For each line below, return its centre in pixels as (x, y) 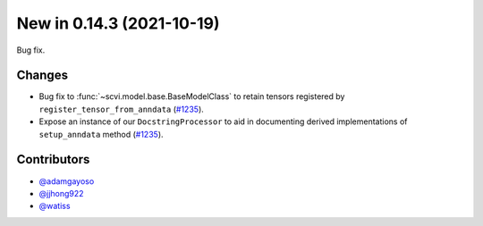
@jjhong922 (61, 193)
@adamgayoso (67, 181)
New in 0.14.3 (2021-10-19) (118, 23)
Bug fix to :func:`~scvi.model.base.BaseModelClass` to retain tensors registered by (192, 96)
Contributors (53, 159)
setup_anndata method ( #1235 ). (102, 134)
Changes (42, 75)
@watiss (55, 206)
